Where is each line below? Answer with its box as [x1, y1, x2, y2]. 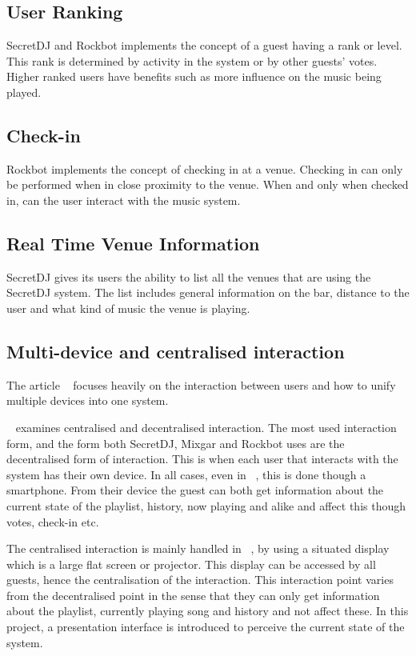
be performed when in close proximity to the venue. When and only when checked [6, 176, 409, 193]
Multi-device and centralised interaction [6, 338, 345, 363]
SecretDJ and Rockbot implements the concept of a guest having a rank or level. [6, 37, 402, 54]
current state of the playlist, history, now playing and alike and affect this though [6, 497, 406, 514]
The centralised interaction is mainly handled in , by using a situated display [6, 540, 390, 557]
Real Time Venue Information [6, 230, 260, 255]
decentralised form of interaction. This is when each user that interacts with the [6, 450, 398, 467]
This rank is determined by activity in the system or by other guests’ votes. [6, 52, 378, 69]
